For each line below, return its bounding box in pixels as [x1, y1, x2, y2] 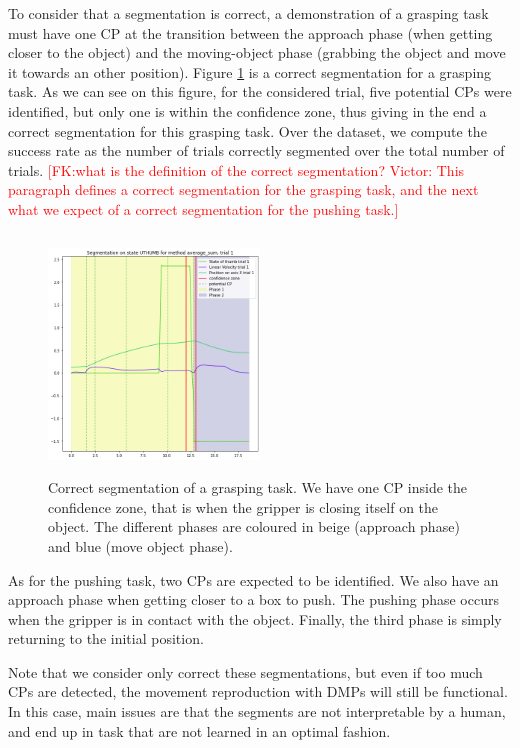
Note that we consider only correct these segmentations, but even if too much [8, 661, 483, 682]
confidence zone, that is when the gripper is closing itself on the [48, 496, 439, 517]
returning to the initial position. [8, 628, 204, 649]
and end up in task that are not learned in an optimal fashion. [8, 720, 391, 741]
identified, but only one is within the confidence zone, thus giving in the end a [8, 100, 487, 121]
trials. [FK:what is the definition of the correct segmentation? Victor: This [8, 159, 465, 180]
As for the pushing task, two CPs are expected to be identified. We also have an [8, 569, 499, 590]
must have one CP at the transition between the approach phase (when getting [8, 22, 493, 43]
